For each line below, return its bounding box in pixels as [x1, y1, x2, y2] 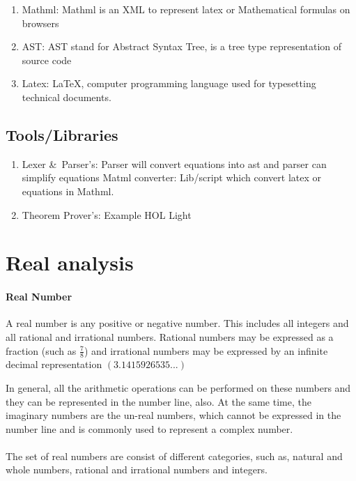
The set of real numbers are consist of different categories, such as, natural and [6, 448, 343, 463]
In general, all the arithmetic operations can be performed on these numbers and [6, 380, 351, 395]
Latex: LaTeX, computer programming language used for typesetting [22, 76, 316, 91]
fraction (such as [6, 343, 77, 358]
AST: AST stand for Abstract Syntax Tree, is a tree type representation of [22, 39, 342, 54]
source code [22, 52, 72, 67]
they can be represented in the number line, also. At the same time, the [6, 394, 311, 409]
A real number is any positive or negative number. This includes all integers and [6, 316, 349, 330]
